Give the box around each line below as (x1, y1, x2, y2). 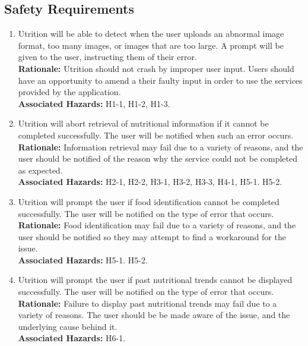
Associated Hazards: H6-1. (18, 332, 126, 344)
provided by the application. (18, 86, 121, 98)
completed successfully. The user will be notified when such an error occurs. (18, 128, 294, 141)
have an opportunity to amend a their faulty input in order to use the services (18, 74, 303, 86)
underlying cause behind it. (18, 320, 118, 332)
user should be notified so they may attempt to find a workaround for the (18, 230, 286, 243)
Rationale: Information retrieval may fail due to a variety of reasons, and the (18, 140, 303, 153)
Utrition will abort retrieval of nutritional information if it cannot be (18, 117, 269, 130)
